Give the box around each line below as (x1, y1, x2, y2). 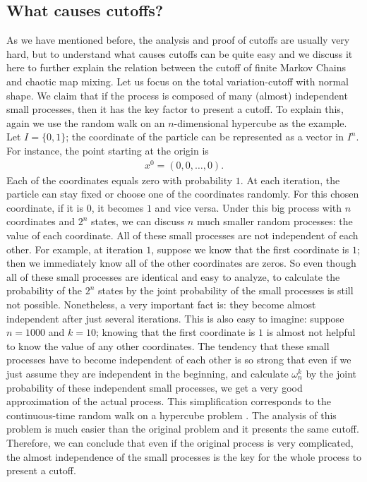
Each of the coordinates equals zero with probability (6, 172, 233, 187)
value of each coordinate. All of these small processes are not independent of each (6, 228, 359, 243)
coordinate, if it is (6, 200, 84, 215)
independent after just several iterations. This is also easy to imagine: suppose (6, 311, 344, 325)
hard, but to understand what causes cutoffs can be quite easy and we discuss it (6, 46, 353, 61)
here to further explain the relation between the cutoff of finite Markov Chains (6, 60, 346, 75)
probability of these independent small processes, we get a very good (6, 380, 303, 394)
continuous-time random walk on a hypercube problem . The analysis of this (6, 407, 337, 422)
